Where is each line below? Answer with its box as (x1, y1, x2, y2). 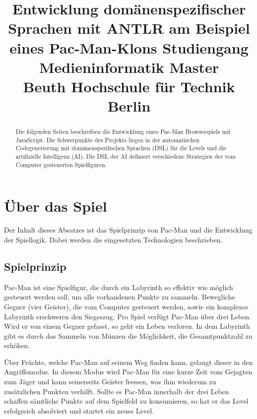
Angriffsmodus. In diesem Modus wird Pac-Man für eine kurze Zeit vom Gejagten (4, 366, 253, 377)
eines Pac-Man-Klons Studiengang (9, 37, 249, 58)
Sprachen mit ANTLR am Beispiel (8, 18, 250, 38)
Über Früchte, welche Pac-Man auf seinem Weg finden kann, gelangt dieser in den (4, 357, 253, 367)
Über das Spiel (4, 196, 107, 216)
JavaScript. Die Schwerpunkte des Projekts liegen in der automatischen (15, 135, 200, 144)
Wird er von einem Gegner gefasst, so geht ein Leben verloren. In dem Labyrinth (4, 321, 250, 331)
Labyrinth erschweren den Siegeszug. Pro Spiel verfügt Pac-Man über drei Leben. (4, 311, 251, 321)
